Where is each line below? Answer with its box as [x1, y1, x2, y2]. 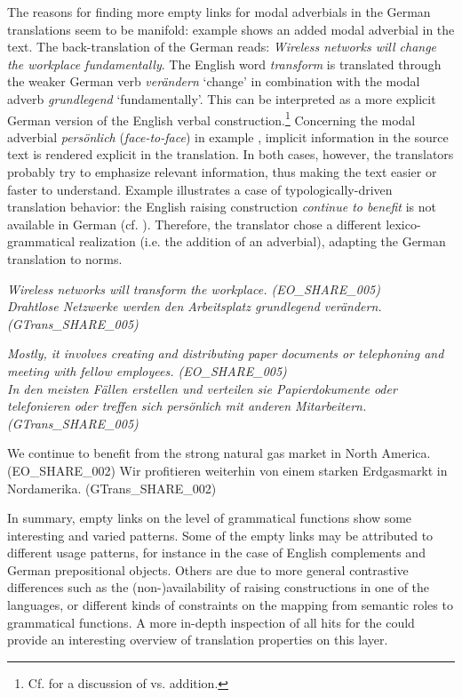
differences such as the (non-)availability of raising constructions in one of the [7, 578, 430, 597]
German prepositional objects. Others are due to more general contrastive [7, 560, 409, 579]
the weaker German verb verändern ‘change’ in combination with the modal [7, 72, 420, 91]
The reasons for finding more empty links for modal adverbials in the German [7, 3, 431, 20]
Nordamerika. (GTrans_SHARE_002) [7, 478, 217, 497]
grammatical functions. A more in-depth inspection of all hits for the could [7, 613, 415, 631]
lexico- [386, 214, 421, 233]
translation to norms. [7, 249, 123, 268]
